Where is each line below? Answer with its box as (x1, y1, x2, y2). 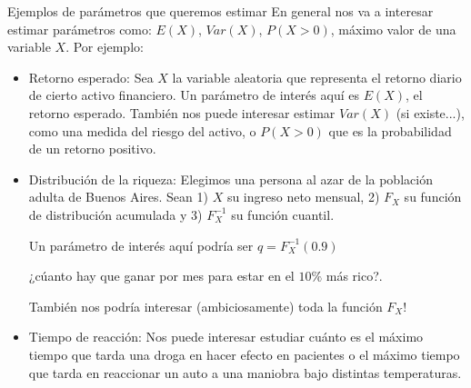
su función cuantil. (231, 204, 335, 224)
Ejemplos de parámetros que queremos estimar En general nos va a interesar (7, 2, 434, 20)
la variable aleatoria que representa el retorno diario (172, 67, 462, 86)
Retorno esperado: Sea (28, 67, 154, 86)
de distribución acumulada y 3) (28, 204, 203, 224)
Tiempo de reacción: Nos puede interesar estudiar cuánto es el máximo (28, 327, 424, 346)
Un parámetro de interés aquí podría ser (28, 235, 254, 254)
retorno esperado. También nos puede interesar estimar (28, 103, 336, 122)
